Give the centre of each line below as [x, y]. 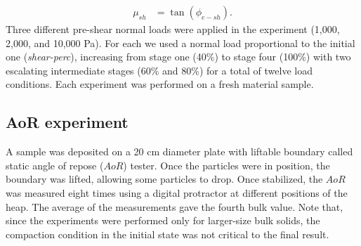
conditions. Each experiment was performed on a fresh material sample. [160, 84]
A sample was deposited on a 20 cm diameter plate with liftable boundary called [179, 151]
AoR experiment [67, 122]
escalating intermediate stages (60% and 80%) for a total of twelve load [159, 70]
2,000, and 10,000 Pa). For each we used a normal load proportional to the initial [180, 43]
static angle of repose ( [55, 165]
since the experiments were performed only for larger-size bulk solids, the [163, 220]
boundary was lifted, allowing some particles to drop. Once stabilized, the [164, 179]
